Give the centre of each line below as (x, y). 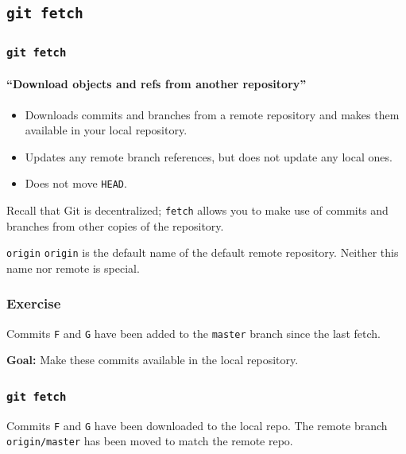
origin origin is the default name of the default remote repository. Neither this (203, 252)
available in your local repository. (106, 130)
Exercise (34, 303)
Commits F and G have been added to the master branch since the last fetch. (193, 333)
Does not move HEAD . (76, 183)
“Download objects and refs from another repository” (157, 84)
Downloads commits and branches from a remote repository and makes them (212, 114)
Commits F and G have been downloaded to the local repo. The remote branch (197, 425)
